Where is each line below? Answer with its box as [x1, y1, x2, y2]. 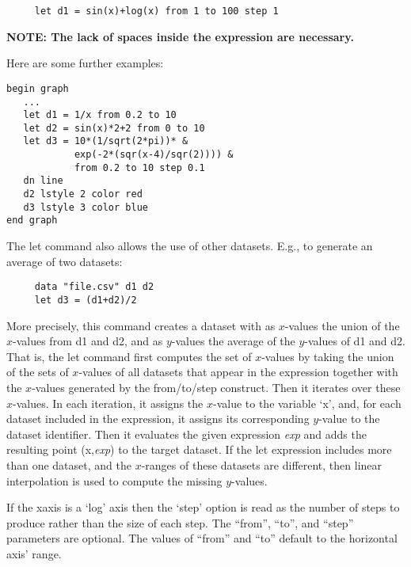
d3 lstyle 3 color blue [23, 201, 148, 213]
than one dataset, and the [6, 456, 131, 473]
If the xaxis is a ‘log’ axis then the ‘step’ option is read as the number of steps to [6, 499, 400, 516]
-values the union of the [284, 317, 400, 333]
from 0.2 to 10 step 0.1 [74, 162, 205, 173]
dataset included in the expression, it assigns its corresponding [6, 410, 310, 427]
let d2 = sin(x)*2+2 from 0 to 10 [23, 122, 205, 134]
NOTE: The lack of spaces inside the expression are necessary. [6, 28, 354, 44]
